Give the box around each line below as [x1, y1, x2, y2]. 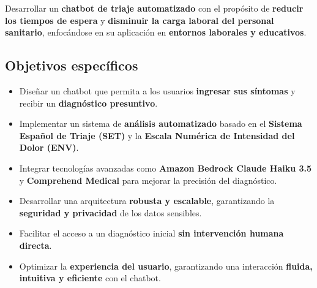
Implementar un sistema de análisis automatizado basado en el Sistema [19, 117, 302, 130]
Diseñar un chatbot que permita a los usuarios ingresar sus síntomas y [19, 84, 296, 97]
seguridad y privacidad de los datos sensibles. [19, 206, 202, 219]
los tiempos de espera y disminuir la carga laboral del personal [5, 13, 274, 26]
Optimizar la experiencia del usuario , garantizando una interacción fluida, [19, 259, 313, 272]
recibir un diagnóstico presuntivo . [19, 96, 158, 109]
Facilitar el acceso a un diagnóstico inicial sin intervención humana [19, 227, 284, 240]
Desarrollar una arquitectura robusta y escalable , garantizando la [19, 194, 275, 207]
